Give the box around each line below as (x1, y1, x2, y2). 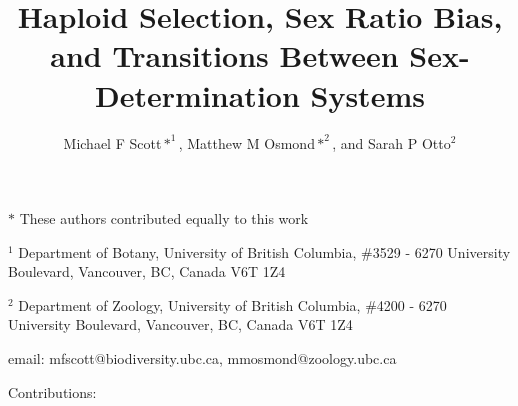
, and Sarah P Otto (332, 132, 451, 153)
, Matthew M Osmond (178, 132, 315, 153)
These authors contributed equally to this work (19, 208, 309, 229)
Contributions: (8, 381, 97, 402)
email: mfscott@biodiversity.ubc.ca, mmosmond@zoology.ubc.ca (8, 348, 397, 369)
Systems (310, 74, 425, 115)
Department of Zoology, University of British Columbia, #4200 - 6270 (18, 294, 447, 315)
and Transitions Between (50, 35, 399, 76)
